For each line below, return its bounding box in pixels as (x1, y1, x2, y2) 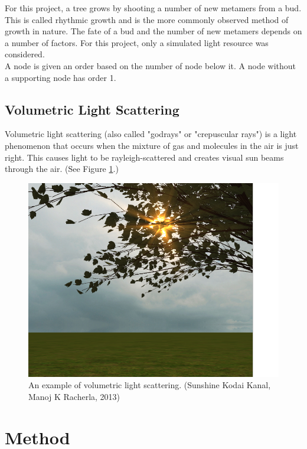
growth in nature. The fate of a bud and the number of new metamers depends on (5, 25, 302, 37)
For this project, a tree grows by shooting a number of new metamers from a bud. (5, 2, 302, 14)
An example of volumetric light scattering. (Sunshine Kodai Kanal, (28, 379, 271, 391)
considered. (5, 48, 45, 60)
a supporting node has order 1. (5, 71, 116, 83)
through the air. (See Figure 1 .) (5, 162, 119, 175)
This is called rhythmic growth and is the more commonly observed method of (5, 13, 289, 25)
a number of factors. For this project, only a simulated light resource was (5, 36, 269, 48)
